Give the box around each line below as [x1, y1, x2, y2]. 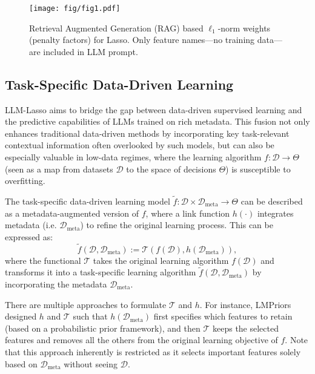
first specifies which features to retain [153, 310, 293, 323]
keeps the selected [212, 321, 279, 334]
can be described [240, 195, 303, 208]
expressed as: [5, 230, 53, 243]
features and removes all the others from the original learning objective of [5, 333, 278, 346]
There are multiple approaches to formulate [5, 298, 167, 310]
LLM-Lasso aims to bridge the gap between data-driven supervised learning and [5, 103, 302, 116]
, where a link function [145, 206, 230, 219]
